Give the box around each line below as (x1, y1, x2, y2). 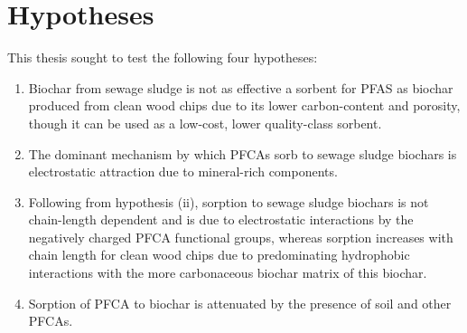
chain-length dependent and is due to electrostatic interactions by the (28, 210, 414, 229)
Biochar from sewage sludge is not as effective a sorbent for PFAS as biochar (28, 78, 453, 97)
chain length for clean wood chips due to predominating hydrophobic (28, 245, 410, 264)
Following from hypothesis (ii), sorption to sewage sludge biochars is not (28, 192, 429, 211)
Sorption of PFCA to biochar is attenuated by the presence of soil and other (28, 293, 452, 312)
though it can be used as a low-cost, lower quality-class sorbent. (28, 113, 382, 132)
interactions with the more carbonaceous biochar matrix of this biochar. (28, 263, 427, 282)
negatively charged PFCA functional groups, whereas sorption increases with (28, 227, 453, 246)
